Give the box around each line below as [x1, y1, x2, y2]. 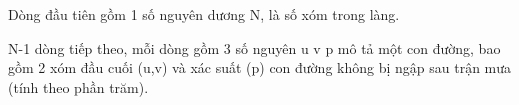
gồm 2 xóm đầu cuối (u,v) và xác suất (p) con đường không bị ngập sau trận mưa [8, 57, 512, 78]
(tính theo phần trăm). [8, 76, 149, 97]
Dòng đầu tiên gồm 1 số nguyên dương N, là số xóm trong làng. [8, 4, 400, 24]
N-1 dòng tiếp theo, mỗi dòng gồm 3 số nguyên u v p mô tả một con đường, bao [8, 37, 501, 58]
